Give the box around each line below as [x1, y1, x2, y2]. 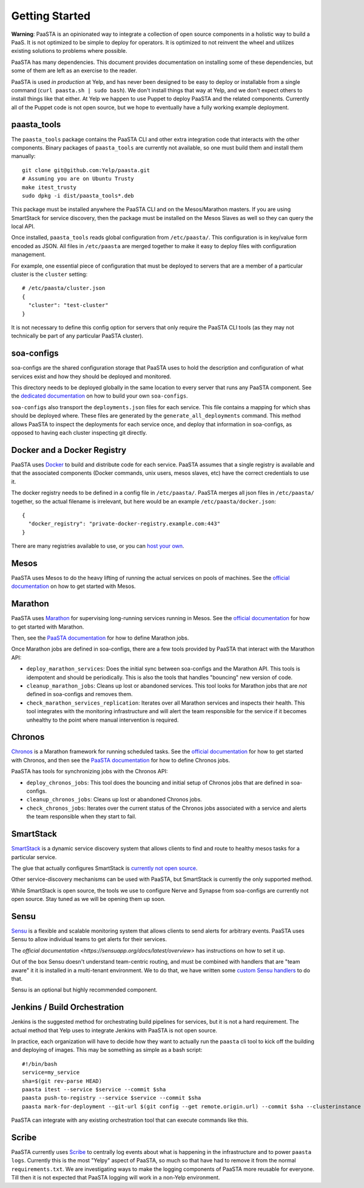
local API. [11, 223, 35, 230]
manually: [11, 153, 36, 160]
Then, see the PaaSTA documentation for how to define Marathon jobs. [11, 634, 189, 641]
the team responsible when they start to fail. [26, 813, 136, 820]
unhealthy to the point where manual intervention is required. [26, 716, 179, 724]
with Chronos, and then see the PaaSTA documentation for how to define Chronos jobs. [11, 756, 231, 764]
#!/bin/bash [22, 1060, 58, 1067]
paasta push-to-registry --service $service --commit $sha [22, 1094, 201, 1102]
